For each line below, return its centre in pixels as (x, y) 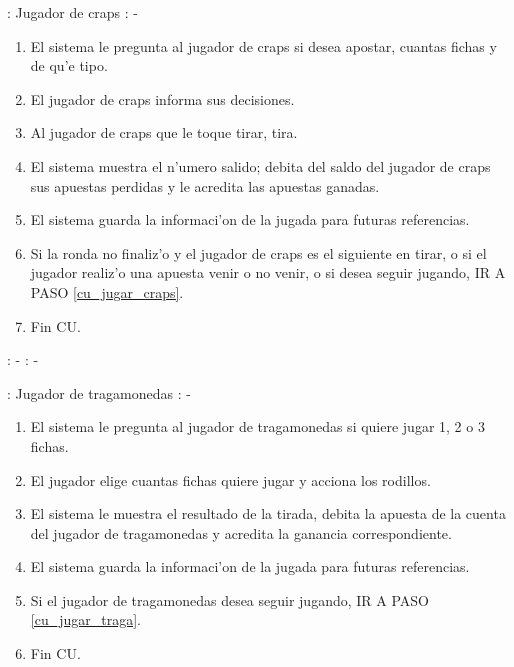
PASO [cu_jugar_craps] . (107, 291)
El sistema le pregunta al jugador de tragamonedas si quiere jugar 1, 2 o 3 (257, 426)
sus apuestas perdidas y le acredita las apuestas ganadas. (205, 185)
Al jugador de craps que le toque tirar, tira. (164, 132)
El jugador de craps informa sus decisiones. (162, 98)
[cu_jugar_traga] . (85, 619)
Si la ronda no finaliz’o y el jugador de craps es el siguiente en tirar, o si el (258, 252)
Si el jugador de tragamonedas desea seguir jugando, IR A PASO (229, 599)
